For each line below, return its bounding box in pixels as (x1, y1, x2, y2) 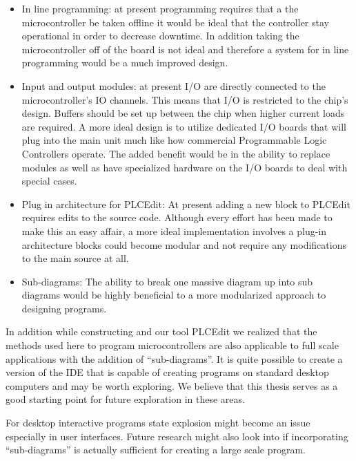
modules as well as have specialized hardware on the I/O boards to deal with (21, 160, 348, 174)
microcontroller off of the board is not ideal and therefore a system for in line (21, 41, 349, 56)
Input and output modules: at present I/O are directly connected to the (21, 78, 326, 93)
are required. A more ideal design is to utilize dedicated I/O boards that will (21, 119, 346, 133)
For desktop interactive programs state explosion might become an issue (6, 415, 310, 430)
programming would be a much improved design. (21, 55, 228, 70)
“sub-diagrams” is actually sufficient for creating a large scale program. (6, 442, 306, 457)
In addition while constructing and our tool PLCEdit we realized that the (6, 324, 317, 339)
